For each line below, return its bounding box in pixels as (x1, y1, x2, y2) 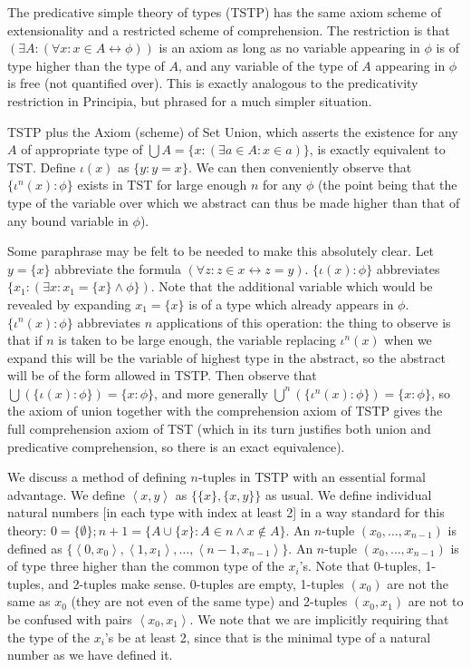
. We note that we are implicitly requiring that (189, 610, 449, 628)
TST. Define (7, 157, 76, 176)
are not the (387, 574, 449, 593)
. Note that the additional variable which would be (150, 277, 433, 296)
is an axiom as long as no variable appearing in (159, 38, 420, 57)
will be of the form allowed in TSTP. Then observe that (7, 366, 317, 385)
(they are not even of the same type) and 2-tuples (71, 592, 348, 611)
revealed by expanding (7, 294, 131, 313)
